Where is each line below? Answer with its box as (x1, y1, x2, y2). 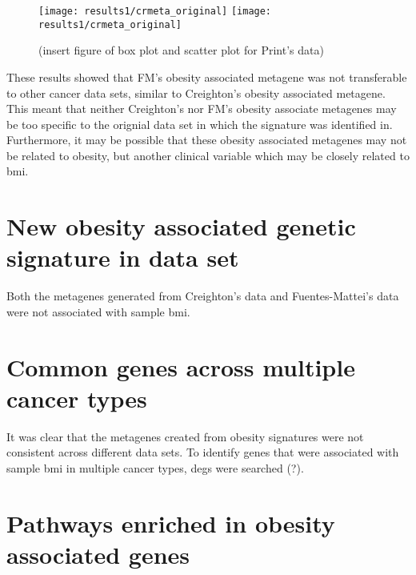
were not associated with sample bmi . (6, 303, 190, 320)
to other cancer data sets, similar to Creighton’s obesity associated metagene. (6, 84, 386, 101)
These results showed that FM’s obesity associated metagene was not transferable (6, 68, 407, 85)
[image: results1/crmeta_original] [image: (38, 6, 272, 17)
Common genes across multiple (6, 350, 355, 383)
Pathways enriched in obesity (6, 506, 335, 539)
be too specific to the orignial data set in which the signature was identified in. (6, 115, 393, 132)
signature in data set (6, 241, 239, 274)
